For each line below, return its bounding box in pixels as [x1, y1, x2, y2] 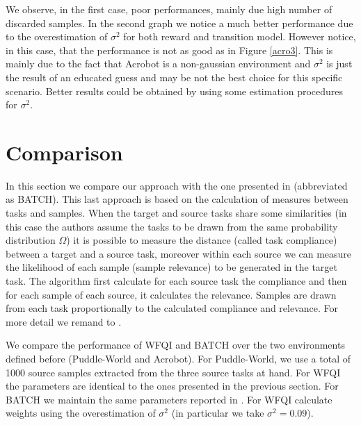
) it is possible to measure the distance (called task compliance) [66, 233, 337, 247]
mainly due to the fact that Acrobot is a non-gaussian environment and [6, 56, 311, 71]
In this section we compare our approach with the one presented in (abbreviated [6, 178, 348, 192]
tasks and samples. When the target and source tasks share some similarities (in [6, 206, 347, 220]
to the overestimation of [6, 29, 108, 44]
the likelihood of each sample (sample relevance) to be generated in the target [6, 260, 338, 274]
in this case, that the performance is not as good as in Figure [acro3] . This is [6, 42, 333, 57]
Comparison [6, 137, 123, 166]
